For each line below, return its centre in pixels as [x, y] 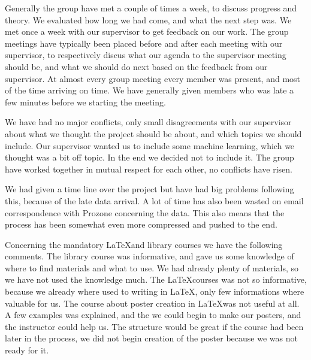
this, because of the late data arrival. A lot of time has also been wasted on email [154, 200]
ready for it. [27, 350]
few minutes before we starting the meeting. [85, 102]
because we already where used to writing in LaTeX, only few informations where [155, 291]
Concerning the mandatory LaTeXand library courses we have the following [144, 244]
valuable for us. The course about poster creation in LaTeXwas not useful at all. [152, 303]
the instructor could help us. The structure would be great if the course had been [154, 326]
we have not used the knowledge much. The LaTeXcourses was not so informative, [156, 279]
